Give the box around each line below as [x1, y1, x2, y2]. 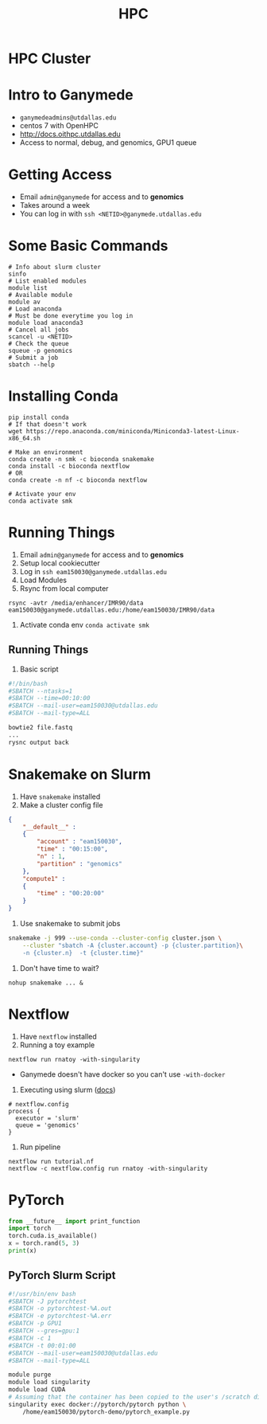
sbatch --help [8, 361, 56, 369]
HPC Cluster [8, 49, 91, 68]
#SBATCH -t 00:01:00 [8, 1341, 77, 1350]
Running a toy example [19, 1040, 95, 1050]
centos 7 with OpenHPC [19, 121, 99, 131]
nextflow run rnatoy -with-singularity [8, 1055, 141, 1063]
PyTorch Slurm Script [8, 1269, 116, 1282]
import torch [8, 1224, 52, 1233]
